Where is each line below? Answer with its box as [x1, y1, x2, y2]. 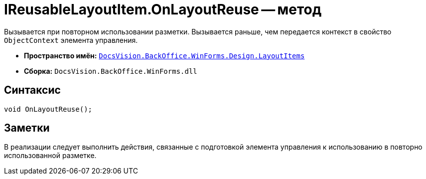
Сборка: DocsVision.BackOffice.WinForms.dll [24, 66, 197, 75]
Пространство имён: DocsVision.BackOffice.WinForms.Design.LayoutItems [24, 51, 305, 60]
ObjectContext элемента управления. [4, 35, 138, 44]
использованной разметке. [4, 151, 97, 160]
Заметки [4, 122, 50, 135]
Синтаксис [4, 84, 61, 97]
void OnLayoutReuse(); [4, 105, 93, 113]
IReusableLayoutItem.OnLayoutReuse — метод [4, 1, 322, 18]
